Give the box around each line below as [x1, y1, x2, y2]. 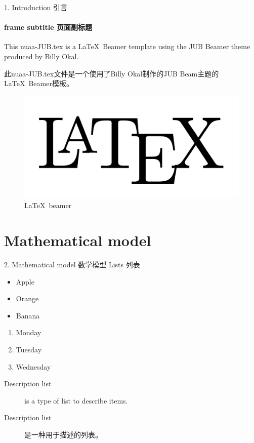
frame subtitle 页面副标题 [4, 22, 92, 32]
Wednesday [16, 361, 51, 372]
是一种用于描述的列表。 [24, 429, 102, 439]
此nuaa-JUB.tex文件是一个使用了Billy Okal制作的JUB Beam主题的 [4, 68, 219, 78]
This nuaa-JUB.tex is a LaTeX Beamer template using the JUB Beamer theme [4, 41, 250, 52]
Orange [16, 293, 39, 304]
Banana [16, 310, 40, 320]
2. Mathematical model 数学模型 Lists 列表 [4, 259, 140, 269]
